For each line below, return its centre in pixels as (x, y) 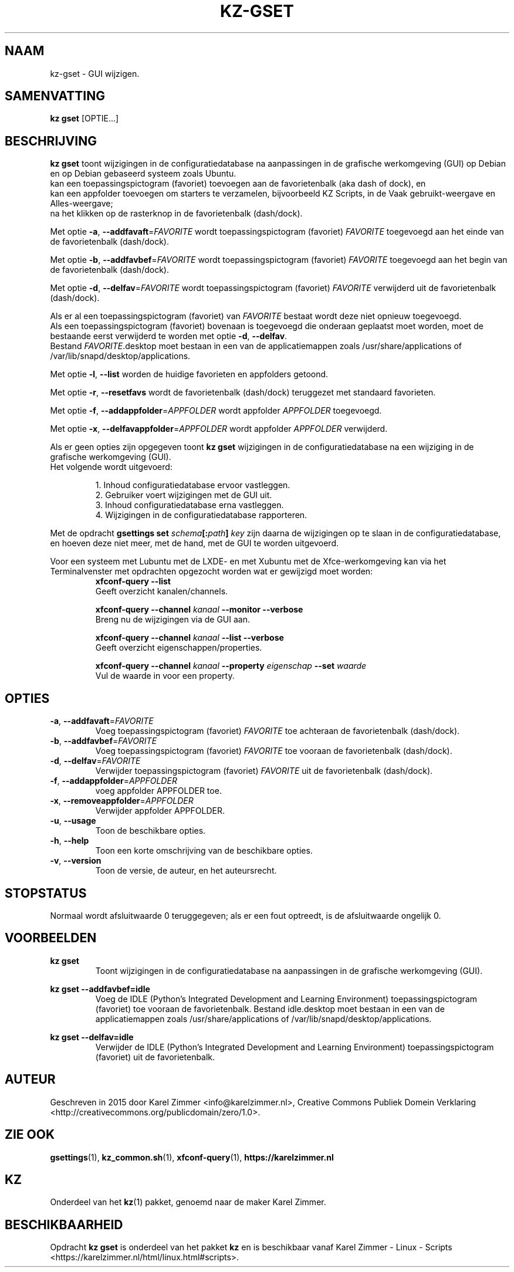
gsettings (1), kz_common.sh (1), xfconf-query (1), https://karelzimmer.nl (192, 1157)
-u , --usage (73, 821)
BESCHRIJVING (51, 141)
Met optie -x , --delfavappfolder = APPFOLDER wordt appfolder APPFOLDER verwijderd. (219, 429)
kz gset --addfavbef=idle (100, 989)
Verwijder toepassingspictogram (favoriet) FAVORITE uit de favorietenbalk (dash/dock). (264, 771)
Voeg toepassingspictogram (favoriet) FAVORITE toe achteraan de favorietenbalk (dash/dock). (278, 731)
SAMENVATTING (55, 96)
